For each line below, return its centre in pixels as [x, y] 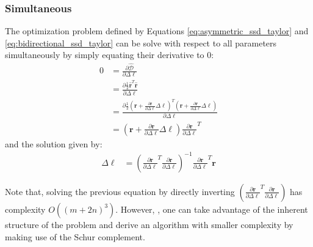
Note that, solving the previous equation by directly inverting [120, 191]
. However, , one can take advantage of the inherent [212, 209]
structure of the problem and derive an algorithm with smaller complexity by [149, 224]
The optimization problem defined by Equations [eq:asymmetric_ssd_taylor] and [157, 31]
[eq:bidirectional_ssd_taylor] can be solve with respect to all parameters [141, 42]
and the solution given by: [54, 143]
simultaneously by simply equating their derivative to [105, 55]
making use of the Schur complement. [75, 236]
